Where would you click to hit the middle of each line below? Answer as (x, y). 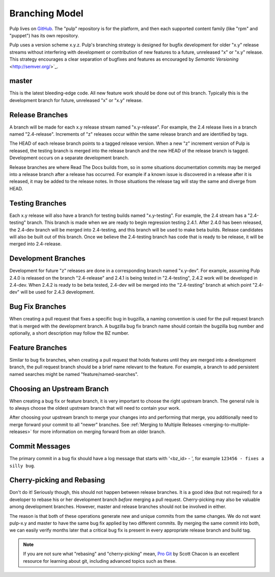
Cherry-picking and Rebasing (57, 480)
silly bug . (22, 466)
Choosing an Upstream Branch (59, 388)
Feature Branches (38, 348)
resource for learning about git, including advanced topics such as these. (100, 561)
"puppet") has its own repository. (44, 35)
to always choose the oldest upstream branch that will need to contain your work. (95, 408)
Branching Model (46, 13)
